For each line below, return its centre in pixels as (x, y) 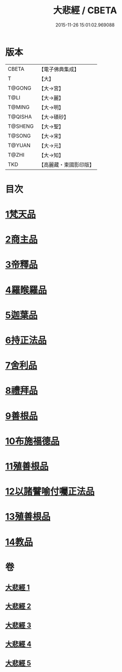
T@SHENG (21, 126)
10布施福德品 (32, 441)
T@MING (19, 107)
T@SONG (19, 135)
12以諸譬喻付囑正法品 (50, 492)
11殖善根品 (27, 466)
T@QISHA (20, 117)
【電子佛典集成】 (59, 69)
